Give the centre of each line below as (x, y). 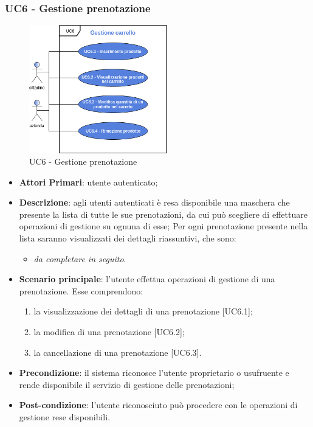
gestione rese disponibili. (65, 417)
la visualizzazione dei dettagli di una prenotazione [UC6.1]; (143, 311)
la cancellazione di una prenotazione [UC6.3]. (118, 352)
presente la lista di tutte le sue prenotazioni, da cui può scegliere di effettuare (163, 214)
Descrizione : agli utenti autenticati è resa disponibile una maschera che (154, 202)
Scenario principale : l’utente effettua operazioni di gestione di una (147, 279)
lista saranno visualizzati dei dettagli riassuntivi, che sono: (128, 238)
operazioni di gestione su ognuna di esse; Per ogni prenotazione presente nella (163, 226)
